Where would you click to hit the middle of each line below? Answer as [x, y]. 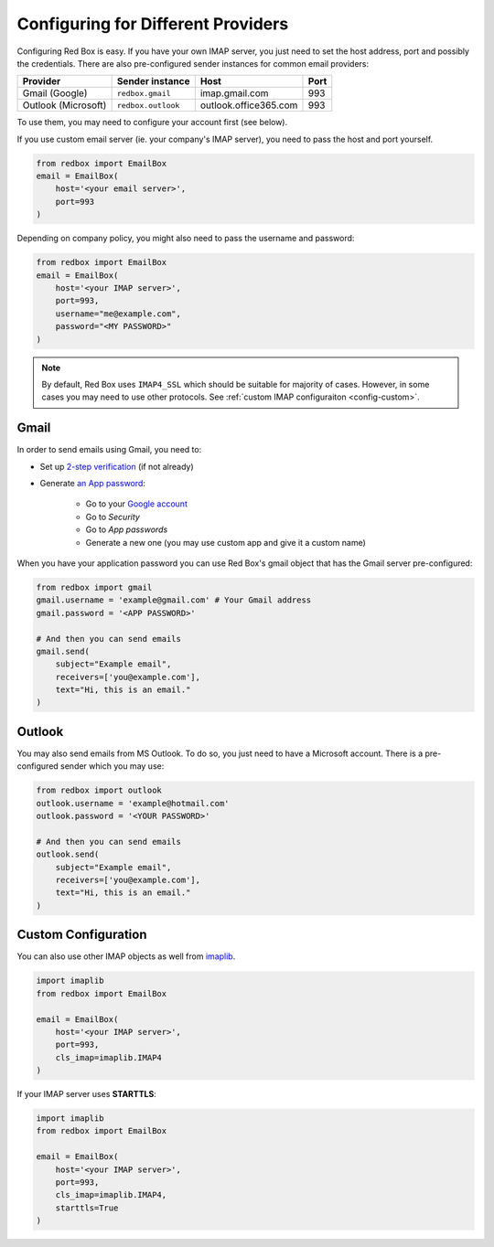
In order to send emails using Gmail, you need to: [109, 450]
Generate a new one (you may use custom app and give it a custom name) [226, 542]
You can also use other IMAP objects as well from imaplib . [126, 956]
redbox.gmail [144, 93]
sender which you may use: [112, 766]
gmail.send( [63, 651]
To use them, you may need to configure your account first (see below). [152, 123]
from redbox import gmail [94, 587]
